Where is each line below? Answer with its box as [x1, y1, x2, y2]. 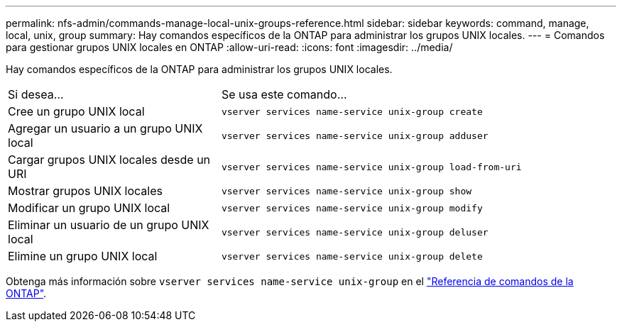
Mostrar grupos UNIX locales [8, 184, 163, 198]
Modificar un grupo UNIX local [8, 201, 170, 215]
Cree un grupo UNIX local [8, 104, 145, 118]
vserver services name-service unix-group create [221, 106, 483, 117]
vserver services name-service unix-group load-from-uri [221, 161, 522, 172]
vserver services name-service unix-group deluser [221, 226, 489, 238]
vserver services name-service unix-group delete [221, 250, 483, 262]
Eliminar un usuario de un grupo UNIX [8, 218, 209, 232]
